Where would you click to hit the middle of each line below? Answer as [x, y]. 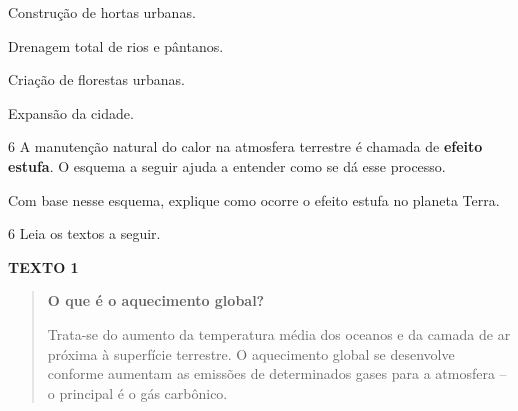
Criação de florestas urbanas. [96, 79]
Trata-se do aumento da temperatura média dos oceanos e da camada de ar [279, 333]
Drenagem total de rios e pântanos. [116, 45]
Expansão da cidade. [71, 112]
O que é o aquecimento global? [156, 300]
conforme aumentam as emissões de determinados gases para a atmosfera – [277, 373]
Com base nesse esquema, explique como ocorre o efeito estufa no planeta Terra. [254, 199]
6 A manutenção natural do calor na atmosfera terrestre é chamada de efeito [245, 146]
